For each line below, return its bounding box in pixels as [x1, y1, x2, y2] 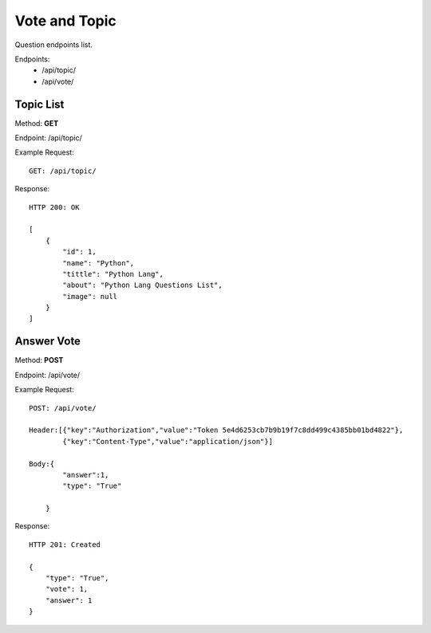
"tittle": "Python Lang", [62, 269, 164, 278]
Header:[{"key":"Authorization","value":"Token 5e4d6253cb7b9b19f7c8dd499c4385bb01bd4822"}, [29, 426, 404, 434]
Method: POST [14, 356, 64, 365]
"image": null [62, 292, 118, 301]
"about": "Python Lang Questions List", [62, 281, 223, 290]
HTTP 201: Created [29, 540, 101, 549]
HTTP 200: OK [29, 202, 80, 211]
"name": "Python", [62, 258, 135, 267]
